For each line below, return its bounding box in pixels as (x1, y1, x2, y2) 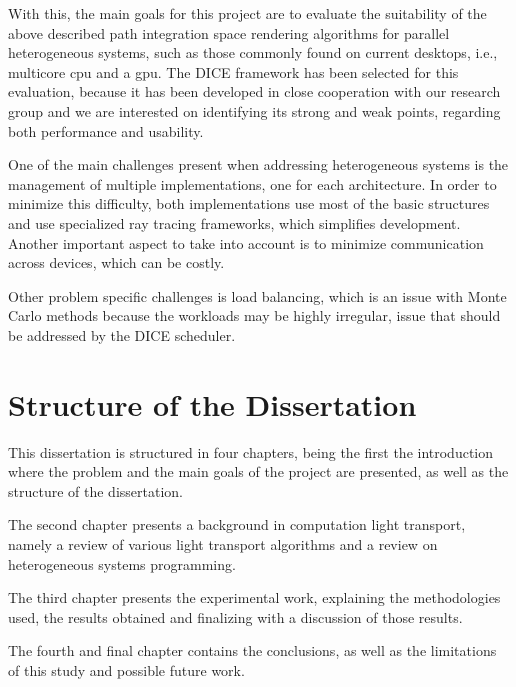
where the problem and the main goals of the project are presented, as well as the (8, 461, 509, 482)
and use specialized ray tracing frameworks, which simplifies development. (8, 212, 461, 233)
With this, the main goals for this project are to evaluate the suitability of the (8, 3, 487, 23)
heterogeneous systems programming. (8, 553, 236, 574)
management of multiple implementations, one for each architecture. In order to (8, 173, 497, 194)
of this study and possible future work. (8, 659, 245, 680)
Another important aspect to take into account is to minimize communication (8, 232, 484, 253)
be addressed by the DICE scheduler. (8, 324, 236, 345)
